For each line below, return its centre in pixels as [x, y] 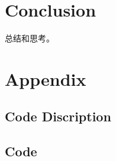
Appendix [46, 78]
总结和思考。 [30, 38]
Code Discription [58, 116]
